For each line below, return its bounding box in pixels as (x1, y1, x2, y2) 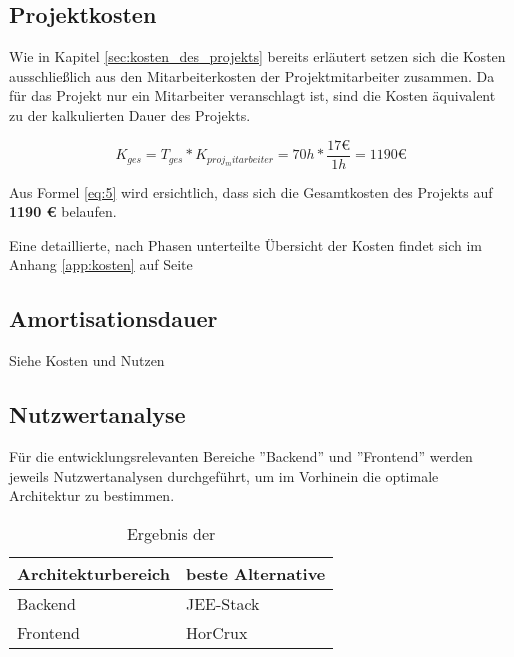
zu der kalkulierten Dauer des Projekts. (9, 104, 251, 125)
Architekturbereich (17, 561, 170, 585)
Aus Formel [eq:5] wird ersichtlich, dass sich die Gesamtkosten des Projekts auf (9, 181, 493, 202)
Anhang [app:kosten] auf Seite (9, 254, 193, 275)
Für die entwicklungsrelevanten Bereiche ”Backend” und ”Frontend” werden (9, 446, 473, 467)
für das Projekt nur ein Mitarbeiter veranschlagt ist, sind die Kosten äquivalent (9, 85, 496, 106)
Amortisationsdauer (9, 303, 218, 334)
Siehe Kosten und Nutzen (9, 350, 165, 371)
